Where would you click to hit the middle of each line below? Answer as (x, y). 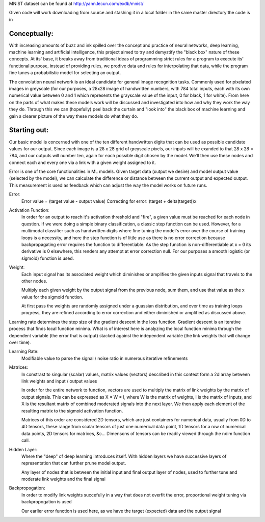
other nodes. (34, 281)
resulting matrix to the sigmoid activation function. (72, 411)
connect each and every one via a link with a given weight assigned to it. (82, 163)
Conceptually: (31, 34)
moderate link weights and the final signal (63, 479)
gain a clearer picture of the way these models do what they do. (74, 116)
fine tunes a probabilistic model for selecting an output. (65, 73)
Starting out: (29, 130)
